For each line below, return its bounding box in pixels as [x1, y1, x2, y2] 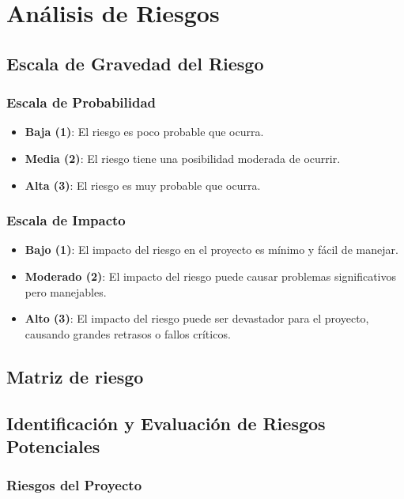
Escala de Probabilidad [6, 93, 157, 112]
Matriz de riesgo [6, 364, 144, 388]
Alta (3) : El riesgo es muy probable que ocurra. [25, 176, 261, 193]
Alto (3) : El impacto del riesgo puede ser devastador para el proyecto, [25, 310, 369, 327]
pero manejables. [25, 283, 107, 300]
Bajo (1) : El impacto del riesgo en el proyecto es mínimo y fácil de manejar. [25, 241, 398, 258]
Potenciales [6, 433, 100, 458]
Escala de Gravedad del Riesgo [6, 51, 264, 75]
